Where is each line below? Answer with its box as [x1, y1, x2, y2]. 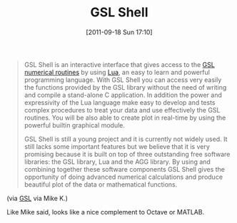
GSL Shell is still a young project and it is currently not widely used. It [24, 135, 228, 143]
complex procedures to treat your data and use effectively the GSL [24, 105, 221, 114]
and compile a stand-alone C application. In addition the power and [24, 90, 222, 99]
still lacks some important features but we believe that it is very [24, 142, 210, 150]
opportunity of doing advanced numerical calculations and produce [24, 172, 223, 181]
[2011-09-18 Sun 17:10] [86, 28, 153, 36]
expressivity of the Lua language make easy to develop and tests [24, 98, 216, 107]
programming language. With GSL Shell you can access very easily [24, 76, 222, 84]
